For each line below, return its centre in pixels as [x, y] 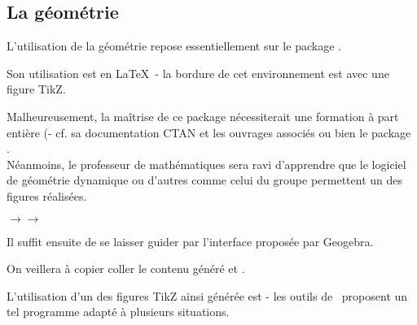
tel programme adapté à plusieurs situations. [118, 312]
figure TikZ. [36, 89]
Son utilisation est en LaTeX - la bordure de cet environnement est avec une [198, 73]
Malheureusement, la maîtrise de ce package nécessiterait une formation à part [203, 116]
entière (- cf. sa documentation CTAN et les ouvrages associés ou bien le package [209, 132]
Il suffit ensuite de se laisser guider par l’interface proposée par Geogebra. [190, 241]
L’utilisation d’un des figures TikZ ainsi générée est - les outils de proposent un [207, 295]
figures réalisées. [47, 195]
